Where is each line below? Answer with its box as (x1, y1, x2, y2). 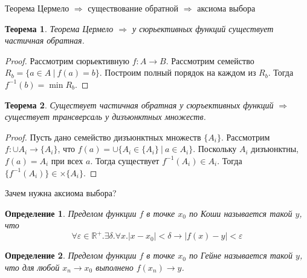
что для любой (5, 261, 60, 273)
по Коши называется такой (189, 207, 292, 219)
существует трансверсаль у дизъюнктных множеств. (5, 110, 206, 123)
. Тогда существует (90, 154, 160, 167)
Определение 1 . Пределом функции (5, 207, 137, 219)
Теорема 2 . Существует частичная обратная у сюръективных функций (5, 98, 274, 111)
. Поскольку (193, 142, 237, 155)
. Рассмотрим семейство (166, 54, 254, 67)
